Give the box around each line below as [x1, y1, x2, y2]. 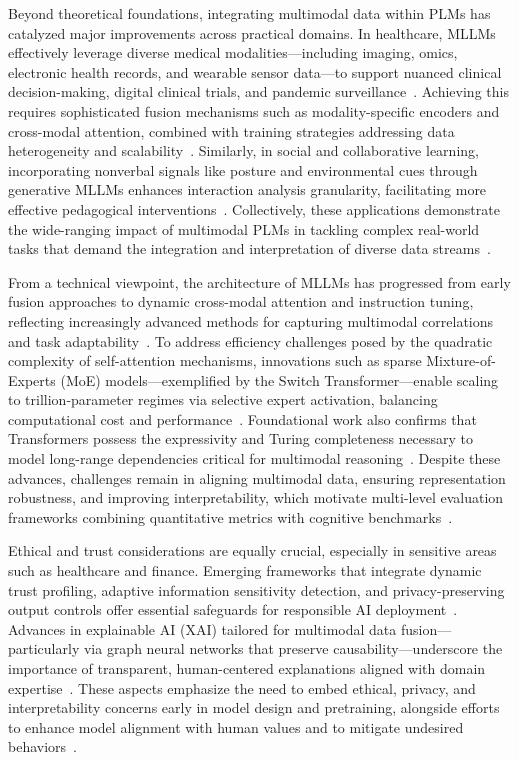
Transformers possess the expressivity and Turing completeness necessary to [8, 428, 474, 449]
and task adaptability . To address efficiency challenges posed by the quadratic [8, 330, 493, 351]
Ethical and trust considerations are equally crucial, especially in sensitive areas [8, 540, 497, 561]
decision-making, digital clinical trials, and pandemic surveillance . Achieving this [8, 81, 509, 102]
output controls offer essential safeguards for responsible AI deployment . [8, 599, 458, 620]
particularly [8, 638, 80, 659]
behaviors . [8, 736, 77, 757]
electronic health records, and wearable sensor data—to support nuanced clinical [8, 61, 502, 82]
